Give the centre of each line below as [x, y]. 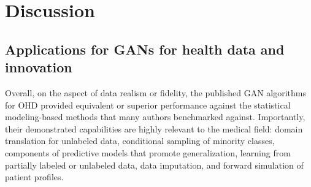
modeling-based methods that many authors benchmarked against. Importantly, [155, 117]
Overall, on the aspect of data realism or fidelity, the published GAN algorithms [155, 92]
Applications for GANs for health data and [145, 49]
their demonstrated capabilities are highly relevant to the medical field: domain [154, 128]
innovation [39, 67]
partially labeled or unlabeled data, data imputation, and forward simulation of [154, 165]
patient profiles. [34, 177]
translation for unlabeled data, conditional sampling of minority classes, [140, 141]
